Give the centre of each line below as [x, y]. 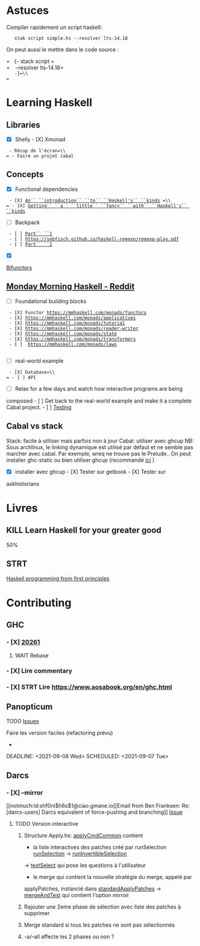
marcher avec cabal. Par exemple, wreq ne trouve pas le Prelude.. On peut [98, 453]
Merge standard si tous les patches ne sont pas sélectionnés [99, 925]
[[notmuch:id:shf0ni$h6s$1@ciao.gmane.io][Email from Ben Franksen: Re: [98, 805]
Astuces [28, 11]
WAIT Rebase [32, 655]
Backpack [27, 222]
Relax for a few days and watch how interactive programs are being [99, 388]
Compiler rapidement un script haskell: [54, 27]
